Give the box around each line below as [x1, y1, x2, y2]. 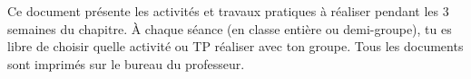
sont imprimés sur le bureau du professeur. [7, 54, 245, 73]
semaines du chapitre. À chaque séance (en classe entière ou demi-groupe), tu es [7, 19, 452, 38]
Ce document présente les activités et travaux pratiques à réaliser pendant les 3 [7, 2, 449, 20]
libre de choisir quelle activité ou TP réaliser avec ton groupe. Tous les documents [7, 37, 464, 56]
